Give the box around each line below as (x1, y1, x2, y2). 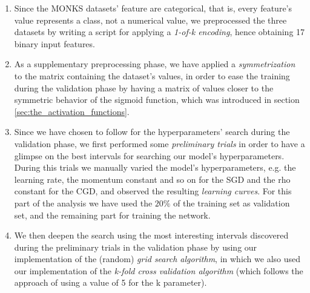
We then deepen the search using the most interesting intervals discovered (14, 229, 289, 242)
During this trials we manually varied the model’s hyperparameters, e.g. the (14, 161, 296, 174)
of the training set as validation (173, 196, 290, 209)
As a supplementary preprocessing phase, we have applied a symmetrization (14, 58, 295, 70)
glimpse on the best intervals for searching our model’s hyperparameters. (14, 149, 285, 162)
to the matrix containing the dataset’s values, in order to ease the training (14, 69, 290, 82)
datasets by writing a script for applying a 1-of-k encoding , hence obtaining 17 (14, 25, 305, 38)
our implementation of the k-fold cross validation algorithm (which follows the (14, 264, 303, 277)
